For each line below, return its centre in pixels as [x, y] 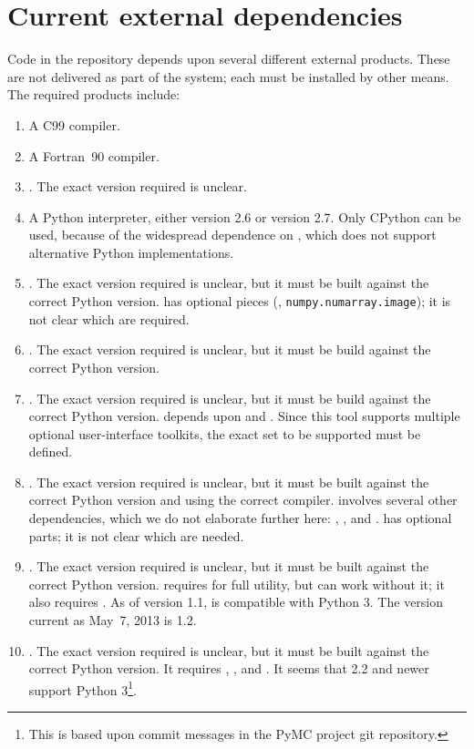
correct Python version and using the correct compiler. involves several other [243, 500]
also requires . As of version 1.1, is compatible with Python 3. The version [236, 602]
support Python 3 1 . [83, 688]
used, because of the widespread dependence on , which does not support [232, 235]
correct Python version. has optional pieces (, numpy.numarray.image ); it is [240, 301]
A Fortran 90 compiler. [94, 155]
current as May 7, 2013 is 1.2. [113, 620]
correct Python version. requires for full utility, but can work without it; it [237, 584]
